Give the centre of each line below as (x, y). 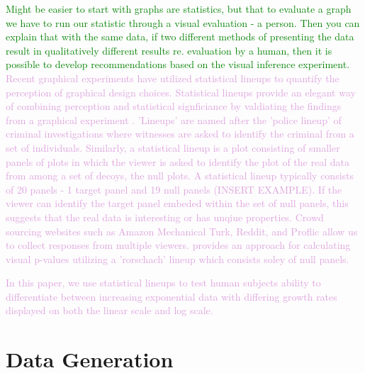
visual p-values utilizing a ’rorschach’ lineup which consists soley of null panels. (178, 258)
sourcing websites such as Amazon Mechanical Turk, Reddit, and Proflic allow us (182, 231)
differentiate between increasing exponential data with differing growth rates (172, 296)
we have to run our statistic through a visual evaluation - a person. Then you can (183, 22)
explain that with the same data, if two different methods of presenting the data (180, 37)
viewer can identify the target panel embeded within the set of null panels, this (177, 203)
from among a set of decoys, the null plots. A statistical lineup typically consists (180, 176)
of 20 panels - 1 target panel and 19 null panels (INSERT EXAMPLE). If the (174, 189)
